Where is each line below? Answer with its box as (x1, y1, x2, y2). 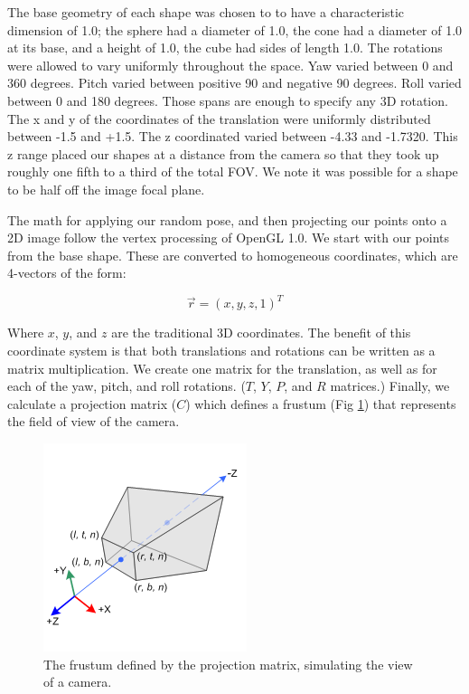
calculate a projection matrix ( (7, 394, 177, 413)
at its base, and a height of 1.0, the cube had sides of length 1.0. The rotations (7, 38, 443, 57)
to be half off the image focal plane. (7, 179, 205, 198)
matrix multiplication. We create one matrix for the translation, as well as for (7, 358, 437, 377)
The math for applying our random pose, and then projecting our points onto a (7, 210, 447, 229)
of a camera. (43, 672, 112, 691)
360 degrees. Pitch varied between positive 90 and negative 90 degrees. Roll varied (7, 73, 462, 92)
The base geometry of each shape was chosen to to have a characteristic (7, 3, 405, 21)
